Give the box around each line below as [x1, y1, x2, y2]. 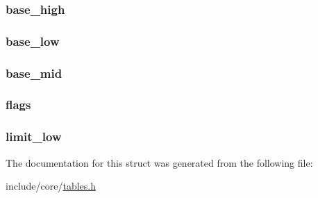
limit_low [6, 128, 62, 145]
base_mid [6, 64, 62, 81]
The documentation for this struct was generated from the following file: [6, 155, 313, 170]
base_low [6, 32, 60, 49]
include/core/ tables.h [6, 179, 97, 193]
